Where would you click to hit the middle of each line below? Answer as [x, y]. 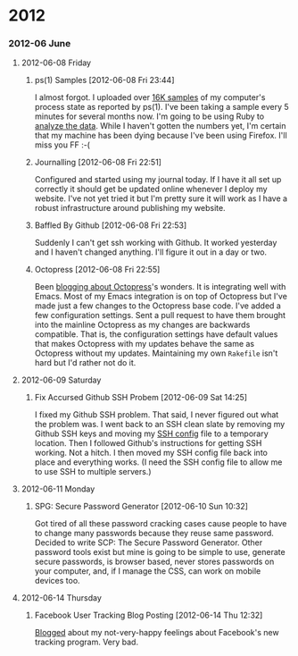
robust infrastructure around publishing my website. [130, 208]
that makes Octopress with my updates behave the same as [145, 344]
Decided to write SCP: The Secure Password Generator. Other [149, 542]
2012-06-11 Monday [58, 489]
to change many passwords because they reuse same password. [154, 534]
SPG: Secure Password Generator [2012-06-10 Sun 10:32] [141, 507]
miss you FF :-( [62, 145]
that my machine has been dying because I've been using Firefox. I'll [161, 136]
